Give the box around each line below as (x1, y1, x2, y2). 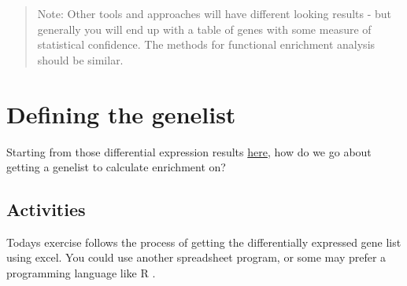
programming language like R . (6, 265, 156, 281)
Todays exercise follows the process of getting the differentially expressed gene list (6, 233, 401, 250)
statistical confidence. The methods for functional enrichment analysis (37, 36, 376, 53)
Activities (6, 197, 86, 222)
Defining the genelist (6, 97, 236, 130)
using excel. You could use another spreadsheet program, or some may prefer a (6, 249, 387, 266)
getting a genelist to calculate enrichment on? (6, 159, 226, 175)
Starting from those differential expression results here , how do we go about (6, 143, 372, 159)
